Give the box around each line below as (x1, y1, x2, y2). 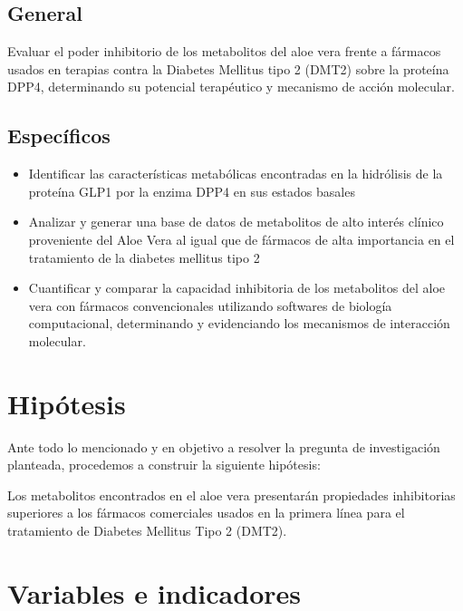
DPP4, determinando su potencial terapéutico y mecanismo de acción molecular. (7, 77, 455, 96)
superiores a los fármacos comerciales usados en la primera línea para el (7, 503, 405, 522)
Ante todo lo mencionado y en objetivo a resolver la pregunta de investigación (7, 437, 440, 456)
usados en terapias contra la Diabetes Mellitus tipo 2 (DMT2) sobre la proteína (7, 59, 449, 78)
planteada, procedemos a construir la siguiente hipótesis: (7, 455, 321, 474)
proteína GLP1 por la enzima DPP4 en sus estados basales (28, 181, 355, 200)
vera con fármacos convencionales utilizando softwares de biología (28, 296, 392, 315)
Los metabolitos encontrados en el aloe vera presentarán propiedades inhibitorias (7, 485, 456, 504)
